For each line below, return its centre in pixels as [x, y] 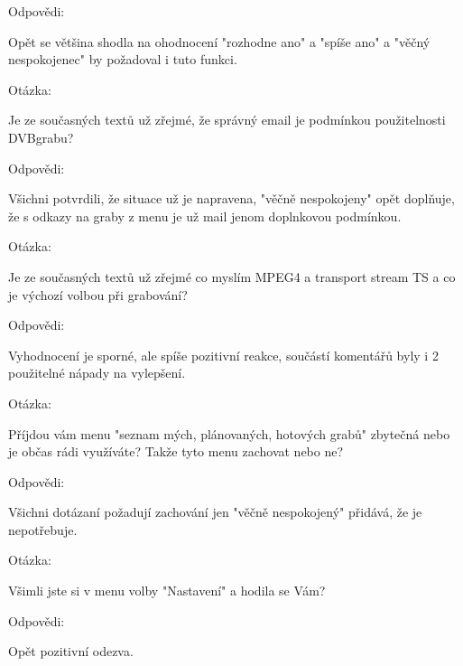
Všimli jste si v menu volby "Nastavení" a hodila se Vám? [167, 591]
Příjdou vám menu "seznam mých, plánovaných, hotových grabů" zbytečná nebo [229, 433]
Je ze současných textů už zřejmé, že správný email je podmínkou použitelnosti [227, 120]
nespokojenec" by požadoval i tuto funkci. [123, 59]
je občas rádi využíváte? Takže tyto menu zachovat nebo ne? [176, 451]
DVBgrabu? [41, 137]
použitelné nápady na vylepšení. [97, 373]
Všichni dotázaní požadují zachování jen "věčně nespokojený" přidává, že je [215, 512]
